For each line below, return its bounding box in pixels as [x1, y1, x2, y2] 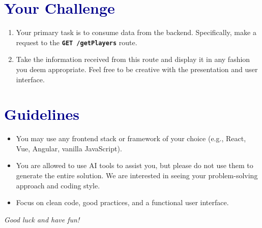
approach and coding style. [16, 180, 100, 190]
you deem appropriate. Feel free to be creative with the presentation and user [16, 63, 258, 74]
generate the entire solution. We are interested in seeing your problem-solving [16, 170, 258, 181]
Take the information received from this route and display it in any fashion [16, 54, 250, 64]
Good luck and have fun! [4, 214, 80, 224]
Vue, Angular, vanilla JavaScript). [16, 143, 122, 153]
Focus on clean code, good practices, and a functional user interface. [16, 197, 229, 208]
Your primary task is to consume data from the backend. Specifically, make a [16, 27, 256, 38]
